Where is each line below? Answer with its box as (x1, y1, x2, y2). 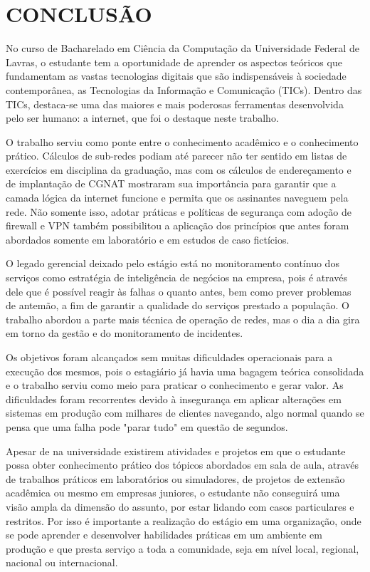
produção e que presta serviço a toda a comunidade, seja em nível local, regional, (6, 541, 359, 556)
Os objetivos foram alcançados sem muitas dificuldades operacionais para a (6, 350, 333, 364)
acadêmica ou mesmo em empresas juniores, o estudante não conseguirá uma (6, 485, 340, 500)
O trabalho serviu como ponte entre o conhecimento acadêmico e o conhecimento (6, 134, 359, 149)
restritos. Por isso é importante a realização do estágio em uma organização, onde (6, 513, 361, 528)
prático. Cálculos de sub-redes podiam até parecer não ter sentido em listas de (6, 148, 347, 163)
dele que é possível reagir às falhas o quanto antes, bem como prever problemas (6, 284, 351, 298)
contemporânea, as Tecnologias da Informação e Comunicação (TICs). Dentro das (6, 82, 362, 97)
